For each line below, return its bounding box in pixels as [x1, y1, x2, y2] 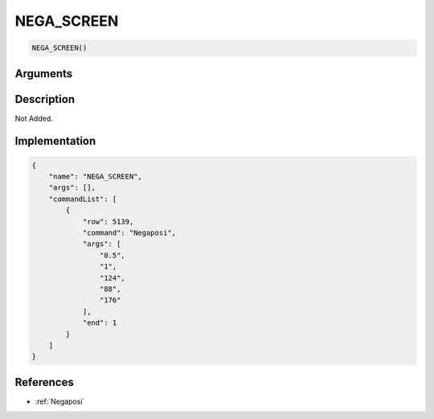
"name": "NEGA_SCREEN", [48, 172, 142, 181]
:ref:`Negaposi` [35, 396, 85, 406]
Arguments [14, 67, 73, 80]
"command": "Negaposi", [82, 228, 177, 237]
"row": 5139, [82, 217, 134, 226]
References [14, 375, 74, 389]
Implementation [14, 134, 96, 148]
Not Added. [14, 113, 54, 123]
